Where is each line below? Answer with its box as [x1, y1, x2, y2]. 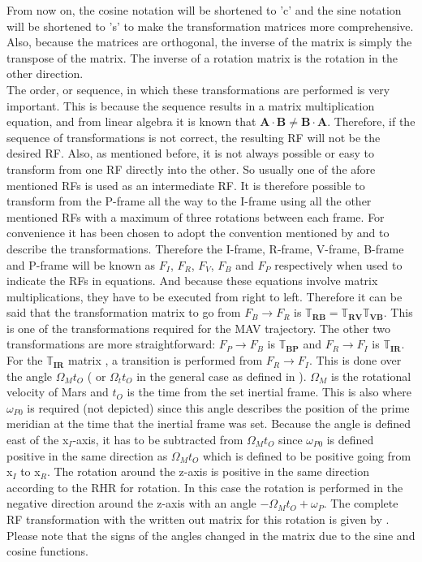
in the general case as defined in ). [136, 367, 307, 384]
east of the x [6, 431, 69, 448]
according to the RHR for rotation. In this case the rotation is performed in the [6, 478, 403, 495]
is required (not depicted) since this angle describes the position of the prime [27, 399, 410, 416]
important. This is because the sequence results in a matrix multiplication [6, 97, 375, 114]
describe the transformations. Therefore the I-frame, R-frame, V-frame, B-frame [6, 240, 404, 257]
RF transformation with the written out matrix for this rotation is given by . [6, 511, 390, 527]
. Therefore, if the [327, 113, 416, 130]
